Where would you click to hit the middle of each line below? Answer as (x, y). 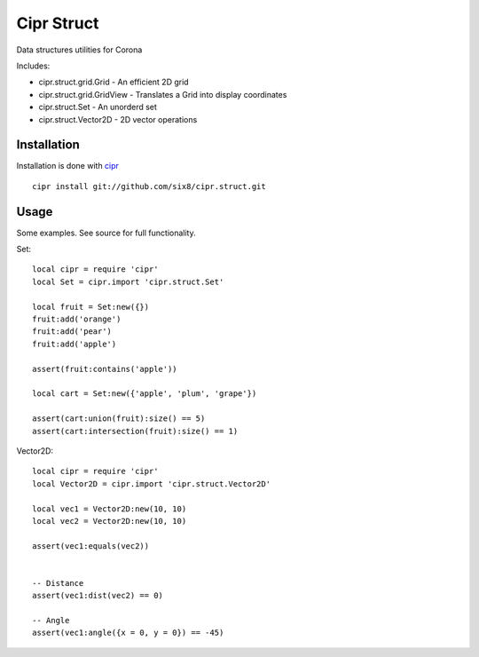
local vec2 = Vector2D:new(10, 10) (110, 521)
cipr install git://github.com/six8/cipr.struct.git (149, 186)
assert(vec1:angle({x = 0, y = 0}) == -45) (128, 633)
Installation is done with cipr (68, 166)
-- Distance (58, 583)
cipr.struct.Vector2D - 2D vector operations (118, 119)
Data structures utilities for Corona (79, 50)
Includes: (33, 66)
